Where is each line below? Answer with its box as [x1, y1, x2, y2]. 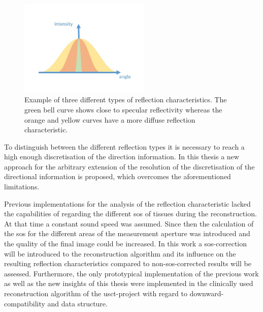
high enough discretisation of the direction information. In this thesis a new [4, 151, 239, 162]
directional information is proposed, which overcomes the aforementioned [4, 171, 231, 182]
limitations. [4, 181, 40, 192]
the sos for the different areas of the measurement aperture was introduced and [4, 228, 250, 239]
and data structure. [47, 298, 108, 308]
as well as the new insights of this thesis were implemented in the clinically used [4, 278, 253, 289]
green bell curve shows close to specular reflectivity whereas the [24, 104, 222, 115]
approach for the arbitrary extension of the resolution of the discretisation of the [4, 161, 255, 172]
